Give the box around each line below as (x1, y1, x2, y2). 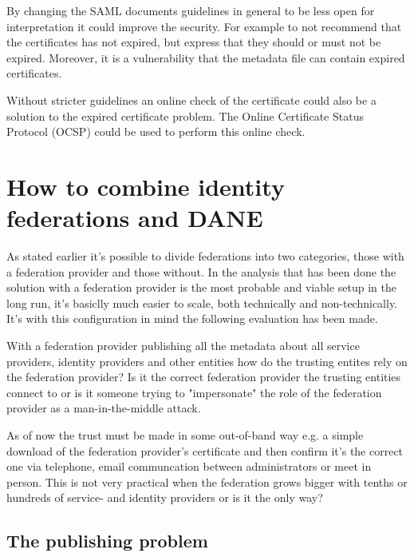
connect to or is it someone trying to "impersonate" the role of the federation (6, 384, 382, 400)
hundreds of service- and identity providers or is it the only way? (6, 489, 323, 506)
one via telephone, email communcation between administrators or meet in (6, 458, 372, 475)
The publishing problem (6, 528, 208, 553)
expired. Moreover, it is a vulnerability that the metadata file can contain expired (6, 49, 405, 66)
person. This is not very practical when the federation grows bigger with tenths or (6, 473, 408, 490)
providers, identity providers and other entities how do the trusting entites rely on (6, 352, 408, 369)
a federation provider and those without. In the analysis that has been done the (6, 263, 396, 280)
